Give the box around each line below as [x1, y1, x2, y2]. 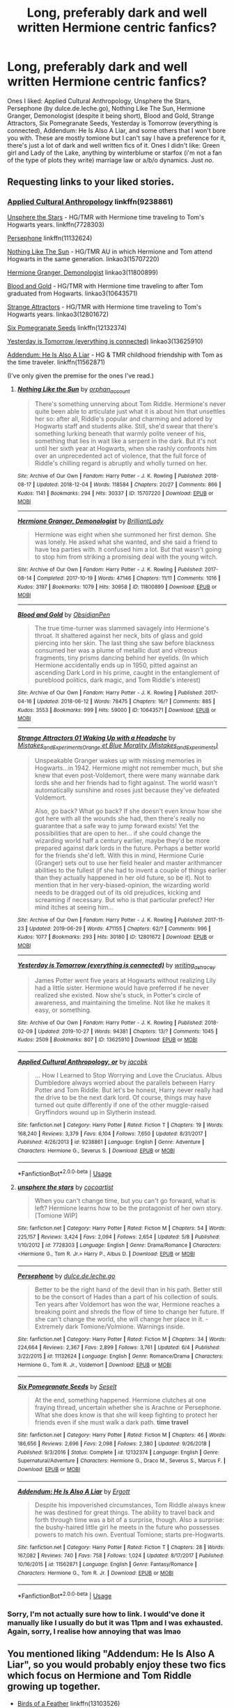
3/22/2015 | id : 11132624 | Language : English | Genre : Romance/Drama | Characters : [17, 1353, 224, 1360]
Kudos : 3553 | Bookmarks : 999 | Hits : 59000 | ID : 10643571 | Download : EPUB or [17, 706, 217, 713]
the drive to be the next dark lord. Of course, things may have [34, 1093, 212, 1101]
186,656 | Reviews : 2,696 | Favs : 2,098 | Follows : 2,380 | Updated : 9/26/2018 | [17, 1441, 211, 1447]
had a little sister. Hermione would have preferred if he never [34, 984, 209, 992]
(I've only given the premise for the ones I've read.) [7, 371, 155, 380]
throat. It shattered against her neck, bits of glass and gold [34, 632, 203, 640]
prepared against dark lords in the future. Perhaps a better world [34, 844, 221, 853]
